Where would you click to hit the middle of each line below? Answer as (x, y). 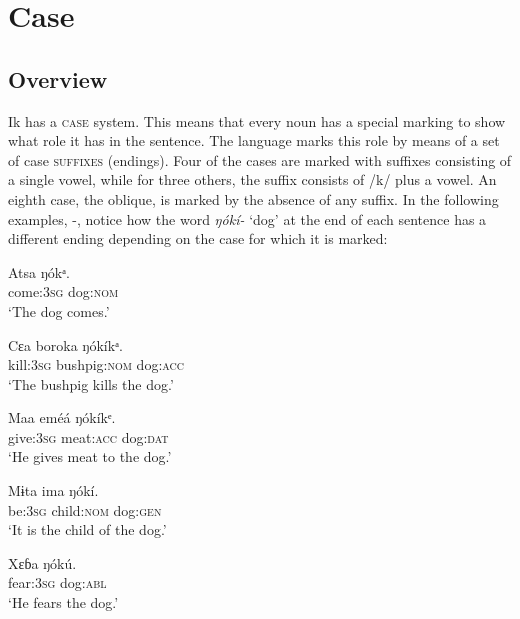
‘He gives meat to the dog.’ (90, 456)
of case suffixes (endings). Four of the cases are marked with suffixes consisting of (260, 159)
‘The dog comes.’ (59, 310)
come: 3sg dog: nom (63, 291)
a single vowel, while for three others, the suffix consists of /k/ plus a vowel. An (252, 179)
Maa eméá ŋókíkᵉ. (62, 417)
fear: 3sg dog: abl (57, 582)
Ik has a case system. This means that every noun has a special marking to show (257, 120)
